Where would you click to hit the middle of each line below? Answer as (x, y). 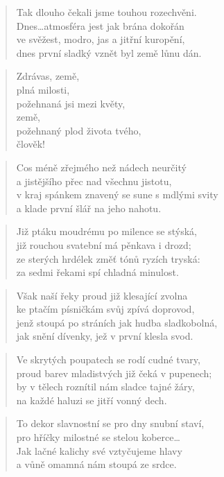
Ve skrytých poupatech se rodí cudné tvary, (108, 359)
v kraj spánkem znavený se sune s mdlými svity (117, 194)
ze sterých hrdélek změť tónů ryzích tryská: (108, 258)
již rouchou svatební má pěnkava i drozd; (104, 244)
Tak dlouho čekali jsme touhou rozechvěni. (106, 12)
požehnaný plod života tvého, (79, 130)
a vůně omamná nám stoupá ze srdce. (96, 464)
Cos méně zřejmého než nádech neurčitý (101, 167)
